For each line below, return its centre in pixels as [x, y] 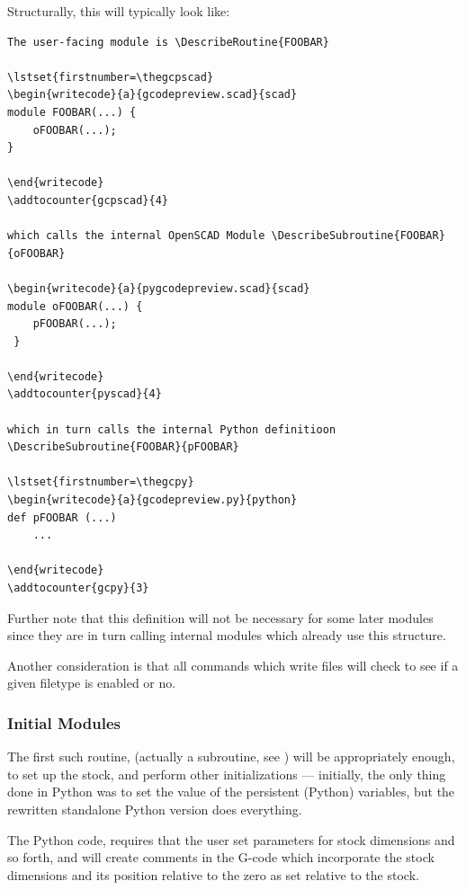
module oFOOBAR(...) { [75, 306]
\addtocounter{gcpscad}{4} [88, 200]
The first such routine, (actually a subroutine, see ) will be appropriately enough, [231, 756]
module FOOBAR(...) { [72, 112]
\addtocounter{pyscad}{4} [85, 394]
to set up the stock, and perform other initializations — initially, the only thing [227, 774]
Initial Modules [64, 722]
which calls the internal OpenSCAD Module [136, 236]
